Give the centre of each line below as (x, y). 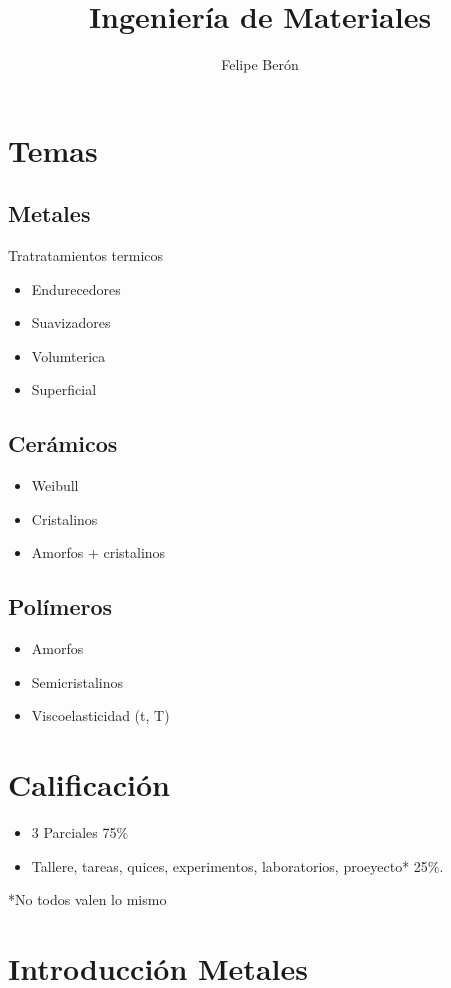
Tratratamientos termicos (86, 255)
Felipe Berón (260, 64)
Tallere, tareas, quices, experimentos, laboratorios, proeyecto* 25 (229, 865)
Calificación (89, 784)
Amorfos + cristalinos (98, 552)
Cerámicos (63, 443)
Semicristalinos (77, 681)
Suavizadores (71, 322)
